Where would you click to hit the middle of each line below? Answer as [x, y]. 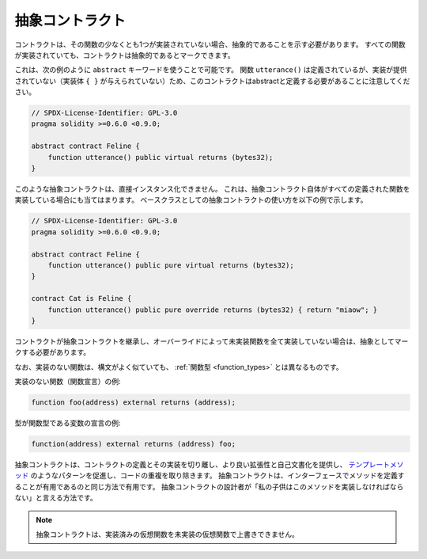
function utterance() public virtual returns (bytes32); [161, 157]
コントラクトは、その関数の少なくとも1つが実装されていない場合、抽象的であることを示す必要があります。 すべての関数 [210, 44]
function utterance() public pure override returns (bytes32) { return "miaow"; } [213, 310]
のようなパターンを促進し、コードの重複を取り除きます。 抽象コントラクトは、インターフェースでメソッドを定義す [217, 476]
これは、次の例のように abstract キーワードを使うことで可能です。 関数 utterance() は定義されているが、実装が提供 [211, 70]
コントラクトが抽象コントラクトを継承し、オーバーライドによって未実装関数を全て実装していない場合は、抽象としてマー [212, 341]
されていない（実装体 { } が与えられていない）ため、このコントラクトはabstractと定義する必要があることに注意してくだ [212, 81]
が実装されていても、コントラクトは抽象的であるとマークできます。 [125, 55]
